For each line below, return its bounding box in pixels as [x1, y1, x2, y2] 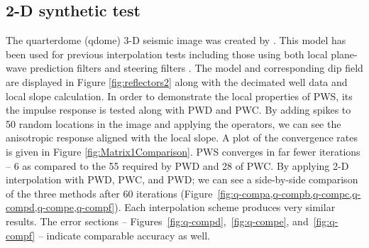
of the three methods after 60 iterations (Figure [6, 185, 213, 200]
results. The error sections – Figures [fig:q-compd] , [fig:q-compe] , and [6, 213, 309, 228]
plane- [331, 46, 358, 61]
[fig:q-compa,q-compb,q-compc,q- [217, 185, 361, 200]
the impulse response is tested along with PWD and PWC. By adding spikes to [6, 102, 351, 117]
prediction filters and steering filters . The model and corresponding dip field [30, 60, 363, 75]
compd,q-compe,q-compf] [6, 200, 115, 215]
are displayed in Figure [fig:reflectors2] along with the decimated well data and [6, 74, 348, 89]
